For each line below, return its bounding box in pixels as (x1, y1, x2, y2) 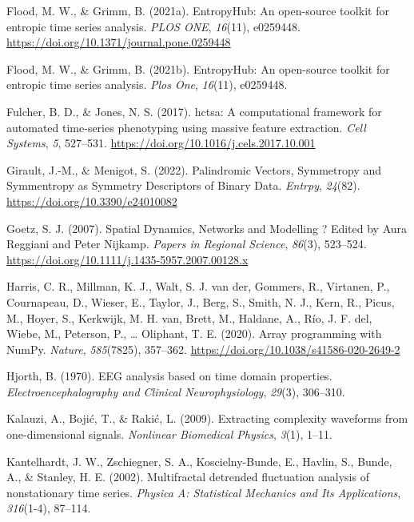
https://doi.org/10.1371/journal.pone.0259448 (6, 34, 231, 50)
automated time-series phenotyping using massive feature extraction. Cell (6, 118, 366, 135)
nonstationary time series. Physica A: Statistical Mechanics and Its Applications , (6, 484, 401, 500)
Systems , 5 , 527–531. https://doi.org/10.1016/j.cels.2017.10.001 (6, 135, 316, 151)
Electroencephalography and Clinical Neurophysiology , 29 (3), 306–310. (6, 383, 345, 400)
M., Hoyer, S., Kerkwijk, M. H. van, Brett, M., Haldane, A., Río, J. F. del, (6, 309, 372, 326)
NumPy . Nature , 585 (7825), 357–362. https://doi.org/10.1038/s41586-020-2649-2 (6, 340, 400, 357)
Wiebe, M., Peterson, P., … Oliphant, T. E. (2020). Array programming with (6, 325, 382, 342)
